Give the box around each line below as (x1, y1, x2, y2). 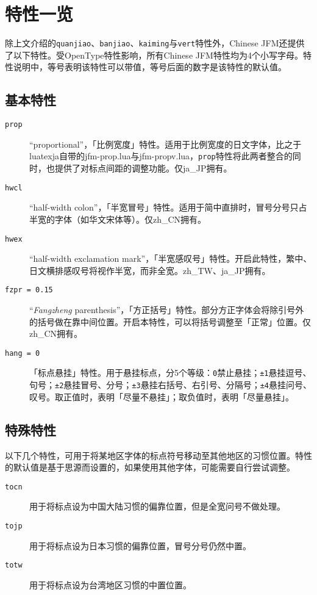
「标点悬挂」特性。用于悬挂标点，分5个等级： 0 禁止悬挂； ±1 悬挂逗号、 (29, 366, 312, 379)
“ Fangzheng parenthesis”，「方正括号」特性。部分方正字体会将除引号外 (29, 303, 304, 316)
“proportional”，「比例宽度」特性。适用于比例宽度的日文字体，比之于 (29, 137, 302, 150)
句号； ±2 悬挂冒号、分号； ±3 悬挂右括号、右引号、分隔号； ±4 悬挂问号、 (29, 378, 312, 391)
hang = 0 (5, 348, 40, 358)
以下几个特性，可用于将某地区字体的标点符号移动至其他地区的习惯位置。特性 (5, 449, 312, 461)
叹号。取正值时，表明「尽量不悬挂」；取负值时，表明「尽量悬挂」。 (29, 390, 294, 403)
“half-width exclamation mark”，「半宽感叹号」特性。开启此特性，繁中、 (29, 252, 312, 265)
